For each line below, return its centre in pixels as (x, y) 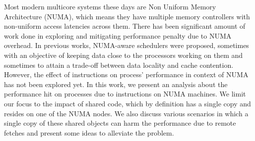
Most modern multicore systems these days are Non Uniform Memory (110, 6)
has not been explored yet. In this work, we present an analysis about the (116, 84)
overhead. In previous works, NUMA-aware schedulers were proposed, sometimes (127, 45)
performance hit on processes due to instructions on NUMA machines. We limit (125, 94)
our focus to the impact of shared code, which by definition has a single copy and (127, 103)
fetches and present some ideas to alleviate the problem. (89, 132)
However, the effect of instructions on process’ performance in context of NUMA (126, 74)
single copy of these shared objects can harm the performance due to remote (120, 123)
